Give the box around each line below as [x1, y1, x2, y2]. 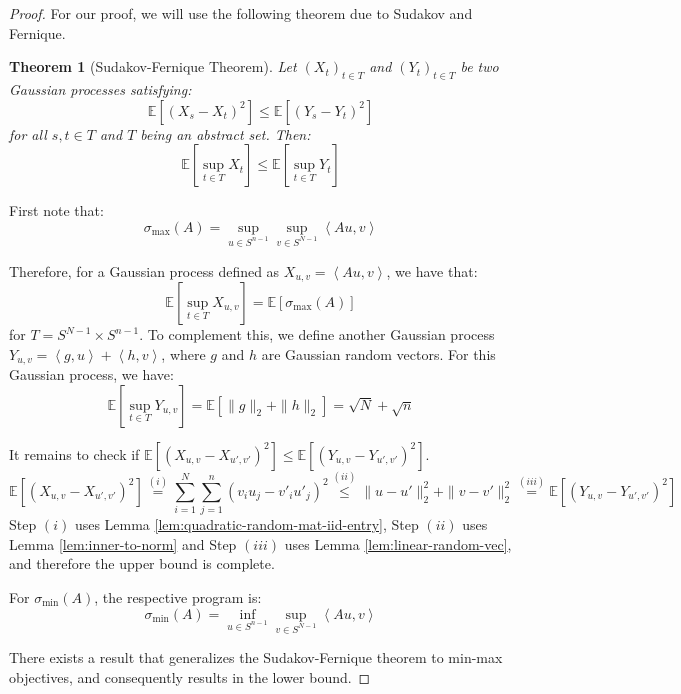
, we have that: [386, 260, 478, 281]
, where [161, 343, 206, 364]
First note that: [9, 200, 104, 221]
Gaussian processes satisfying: [9, 78, 192, 99]
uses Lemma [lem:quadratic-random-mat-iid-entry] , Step [74, 514, 419, 535]
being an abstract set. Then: [140, 123, 311, 144]
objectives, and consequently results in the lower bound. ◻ [9, 666, 371, 687]
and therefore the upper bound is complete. [9, 553, 275, 574]
